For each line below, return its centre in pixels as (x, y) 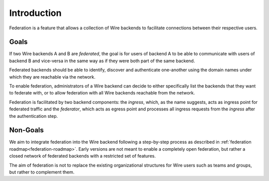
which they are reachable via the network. (52, 77)
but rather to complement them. (42, 172)
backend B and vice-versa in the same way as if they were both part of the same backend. (102, 61)
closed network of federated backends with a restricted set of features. (82, 156)
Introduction (35, 13)
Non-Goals (27, 130)
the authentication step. (34, 116)
